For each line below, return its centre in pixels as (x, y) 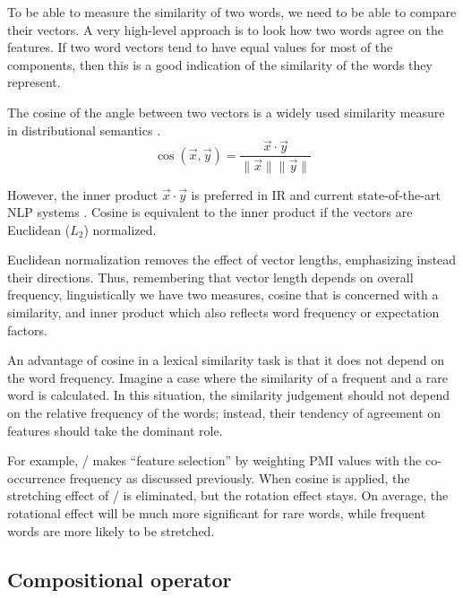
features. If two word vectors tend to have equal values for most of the (200, 47)
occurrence (37, 477)
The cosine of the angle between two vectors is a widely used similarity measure (226, 112)
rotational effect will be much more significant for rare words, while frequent (217, 513)
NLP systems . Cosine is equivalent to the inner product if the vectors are (210, 212)
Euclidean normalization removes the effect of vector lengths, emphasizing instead (232, 260)
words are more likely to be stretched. (111, 530)
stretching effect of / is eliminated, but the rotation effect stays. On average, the (228, 495)
